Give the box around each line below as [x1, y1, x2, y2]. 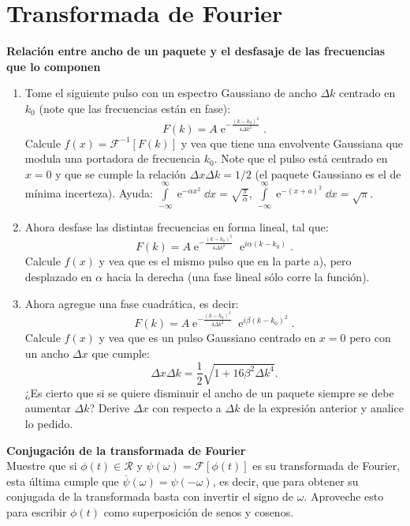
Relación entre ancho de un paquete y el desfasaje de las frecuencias [6, 43, 386, 59]
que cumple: [91, 344, 150, 361]
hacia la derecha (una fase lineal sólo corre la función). [106, 268, 370, 284]
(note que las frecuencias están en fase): [39, 100, 231, 116]
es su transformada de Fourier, [252, 457, 401, 474]
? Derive [89, 400, 130, 416]
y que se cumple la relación [55, 165, 186, 182]
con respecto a [152, 400, 222, 416]
